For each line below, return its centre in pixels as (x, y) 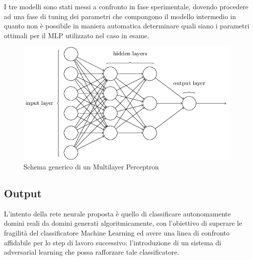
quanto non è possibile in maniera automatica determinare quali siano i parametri (127, 26)
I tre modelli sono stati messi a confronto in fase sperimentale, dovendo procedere (126, 6)
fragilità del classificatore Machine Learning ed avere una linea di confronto (117, 233)
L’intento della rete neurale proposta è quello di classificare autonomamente (117, 213)
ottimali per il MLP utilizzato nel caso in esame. (77, 35)
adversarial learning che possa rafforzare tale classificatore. (92, 252)
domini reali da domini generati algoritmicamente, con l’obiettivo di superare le (123, 223)
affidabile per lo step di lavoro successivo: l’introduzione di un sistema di (113, 242)
